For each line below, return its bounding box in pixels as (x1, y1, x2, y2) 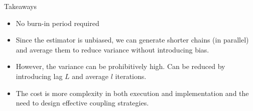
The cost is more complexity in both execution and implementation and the (16, 87, 249, 98)
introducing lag (16, 70, 63, 81)
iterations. (115, 70, 147, 81)
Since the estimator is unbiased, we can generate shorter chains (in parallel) (16, 34, 249, 45)
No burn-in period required (16, 17, 99, 28)
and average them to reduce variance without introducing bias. (16, 44, 209, 54)
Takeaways (4, 1, 37, 11)
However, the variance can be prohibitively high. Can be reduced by (16, 61, 225, 71)
